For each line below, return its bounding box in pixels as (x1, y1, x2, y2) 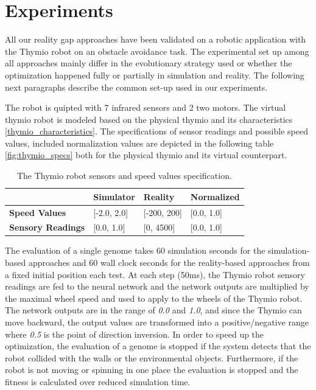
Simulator (93, 190, 135, 203)
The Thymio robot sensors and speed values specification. (16, 169, 232, 182)
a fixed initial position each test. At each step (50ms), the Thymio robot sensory (5, 268, 305, 280)
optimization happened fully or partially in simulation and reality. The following (5, 68, 304, 81)
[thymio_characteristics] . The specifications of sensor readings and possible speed (5, 125, 308, 138)
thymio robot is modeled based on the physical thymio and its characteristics (5, 113, 293, 125)
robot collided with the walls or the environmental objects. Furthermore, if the (5, 351, 298, 364)
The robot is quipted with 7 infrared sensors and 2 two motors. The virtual (5, 101, 286, 114)
